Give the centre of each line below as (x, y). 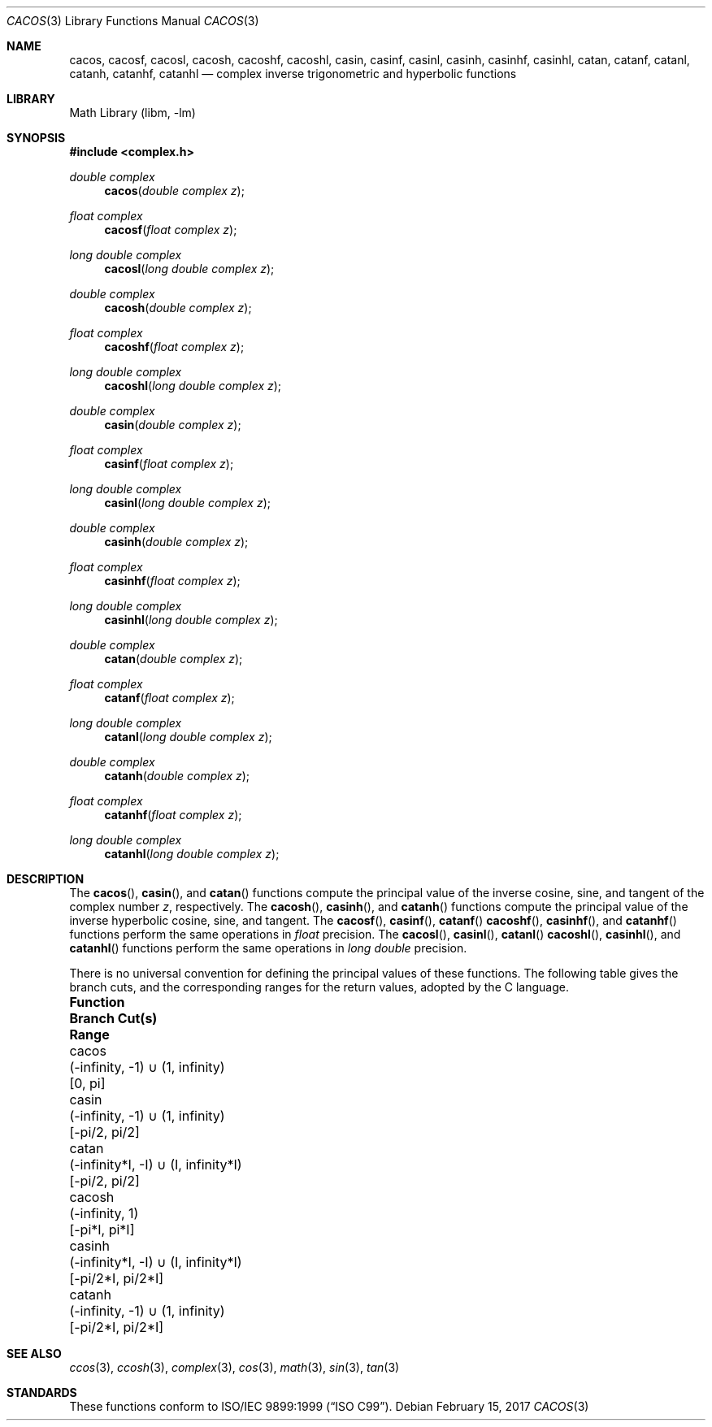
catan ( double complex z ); (174, 659)
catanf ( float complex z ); (169, 698)
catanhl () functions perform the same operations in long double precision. (268, 948)
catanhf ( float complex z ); (173, 815)
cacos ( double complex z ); (174, 191)
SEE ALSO (34, 1353)
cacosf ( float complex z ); (171, 230)
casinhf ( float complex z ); (172, 581)
